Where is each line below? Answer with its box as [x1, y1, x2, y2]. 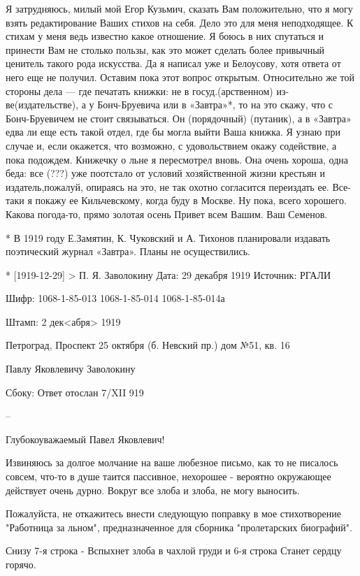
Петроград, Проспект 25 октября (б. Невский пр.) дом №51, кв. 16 [6, 338, 290, 352]
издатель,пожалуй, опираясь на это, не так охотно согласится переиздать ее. [6, 179, 329, 194]
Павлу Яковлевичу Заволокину [6, 361, 136, 376]
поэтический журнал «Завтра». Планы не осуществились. [6, 244, 251, 259]
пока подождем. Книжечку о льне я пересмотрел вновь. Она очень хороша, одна [6, 152, 349, 166]
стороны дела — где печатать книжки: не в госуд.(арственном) [6, 83, 273, 98]
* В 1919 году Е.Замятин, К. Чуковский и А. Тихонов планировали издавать [6, 230, 331, 245]
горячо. [6, 557, 36, 571]
